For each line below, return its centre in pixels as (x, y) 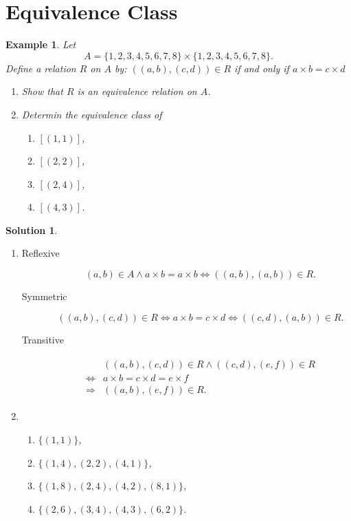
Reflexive (41, 253)
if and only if (262, 68)
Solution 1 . (32, 230)
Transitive (43, 339)
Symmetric (44, 296)
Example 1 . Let (41, 44)
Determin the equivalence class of (92, 114)
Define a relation (41, 68)
